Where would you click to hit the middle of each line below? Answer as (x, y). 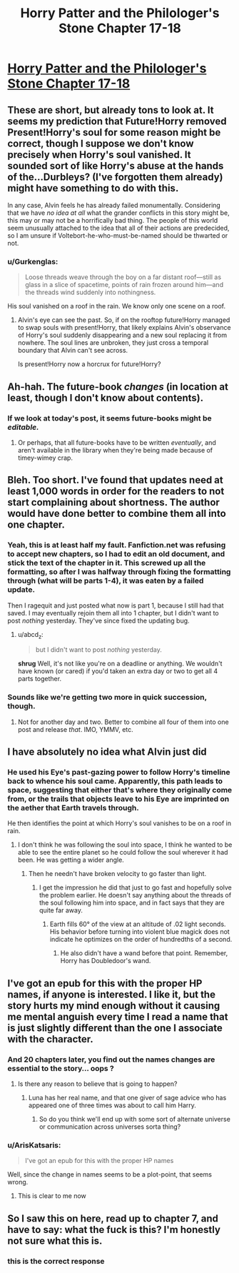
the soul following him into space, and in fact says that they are (132, 903)
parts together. (40, 679)
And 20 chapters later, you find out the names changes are (111, 1060)
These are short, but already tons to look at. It (111, 110)
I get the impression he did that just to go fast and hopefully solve (135, 887)
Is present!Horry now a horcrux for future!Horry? (89, 364)
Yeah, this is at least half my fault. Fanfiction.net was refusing (117, 545)
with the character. (51, 1039)
